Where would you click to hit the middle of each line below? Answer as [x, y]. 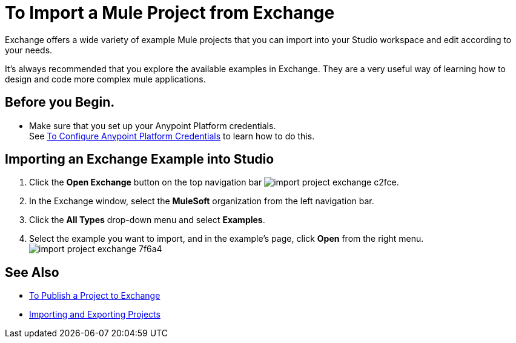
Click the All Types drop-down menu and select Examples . [147, 220]
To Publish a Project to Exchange [95, 296]
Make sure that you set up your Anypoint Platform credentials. [153, 125]
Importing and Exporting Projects [95, 315]
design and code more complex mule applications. [105, 79]
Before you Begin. [60, 102]
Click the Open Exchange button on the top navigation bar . [214, 182]
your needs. [29, 50]
